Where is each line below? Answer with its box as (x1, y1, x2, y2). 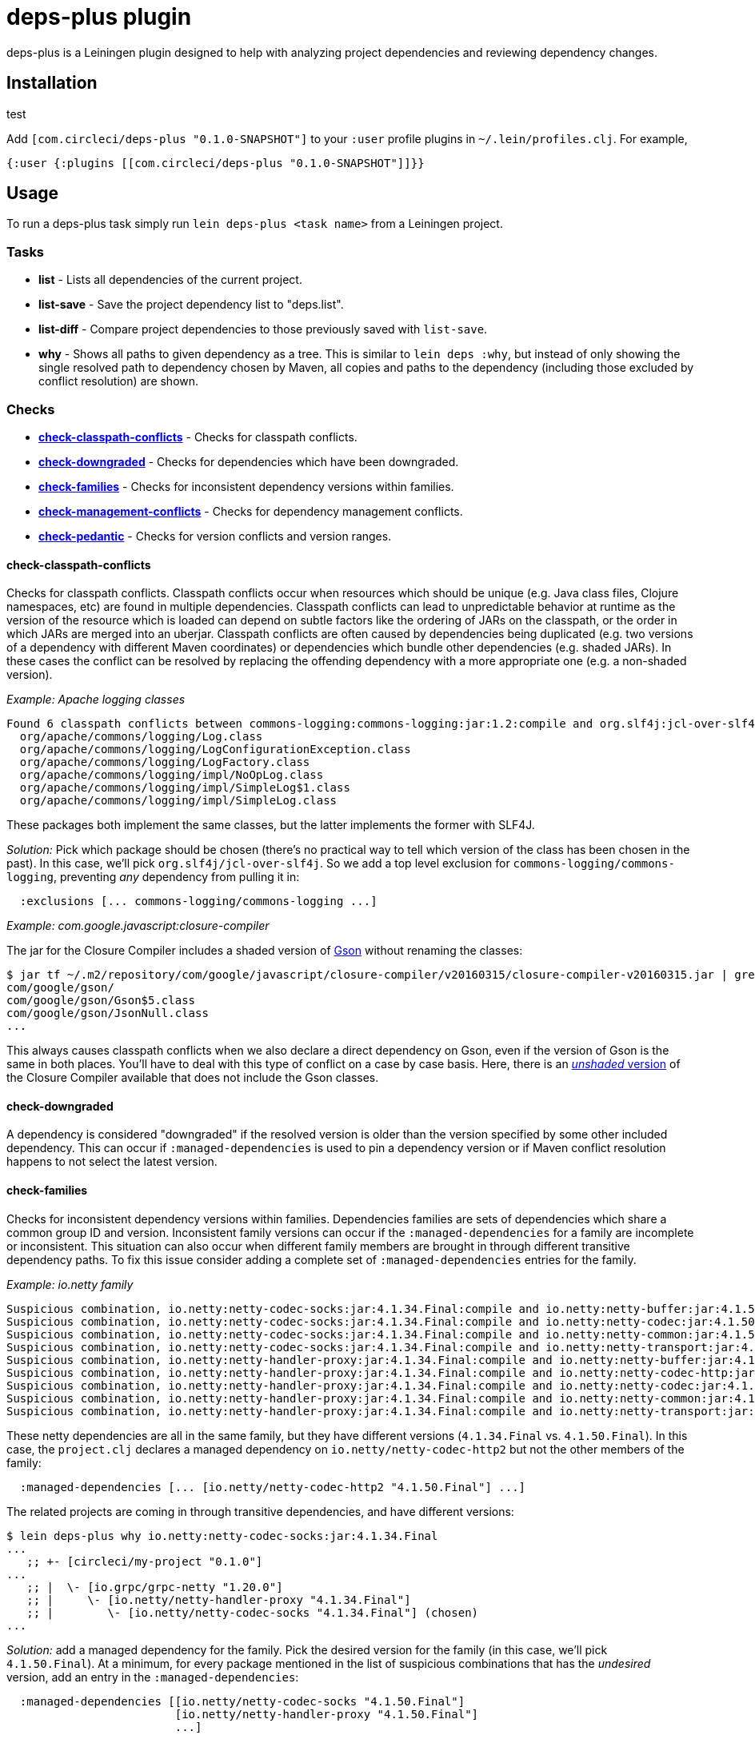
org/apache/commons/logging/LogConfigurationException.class (19, 743, 411, 756)
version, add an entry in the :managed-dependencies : (6, 1669, 299, 1684)
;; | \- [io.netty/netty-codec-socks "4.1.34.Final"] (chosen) (26, 1605, 479, 1619)
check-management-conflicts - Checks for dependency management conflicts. (38, 504, 463, 518)
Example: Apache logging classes (6, 692, 186, 707)
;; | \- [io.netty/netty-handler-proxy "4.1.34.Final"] (26, 1593, 411, 1606)
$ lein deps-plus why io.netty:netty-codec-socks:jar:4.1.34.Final (6, 1529, 438, 1542)
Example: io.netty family (6, 1277, 134, 1291)
